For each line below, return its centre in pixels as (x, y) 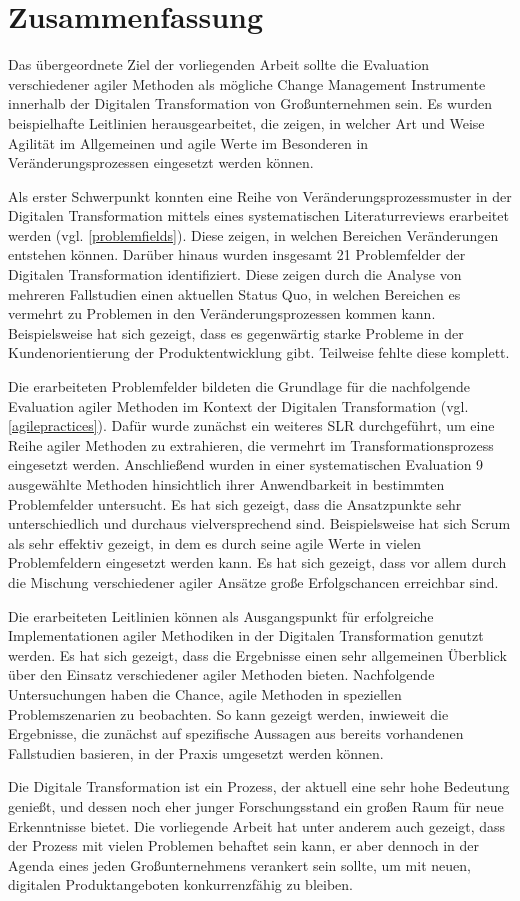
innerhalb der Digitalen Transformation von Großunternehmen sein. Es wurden (250, 103)
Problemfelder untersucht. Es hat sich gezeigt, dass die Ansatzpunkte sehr (235, 503)
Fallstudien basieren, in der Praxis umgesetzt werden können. (196, 752)
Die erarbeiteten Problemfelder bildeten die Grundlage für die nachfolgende (239, 386)
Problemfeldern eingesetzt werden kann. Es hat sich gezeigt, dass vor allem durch (257, 562)
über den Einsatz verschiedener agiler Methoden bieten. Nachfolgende (221, 674)
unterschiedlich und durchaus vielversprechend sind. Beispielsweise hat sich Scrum (259, 523)
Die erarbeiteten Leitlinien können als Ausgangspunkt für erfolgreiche (221, 615)
